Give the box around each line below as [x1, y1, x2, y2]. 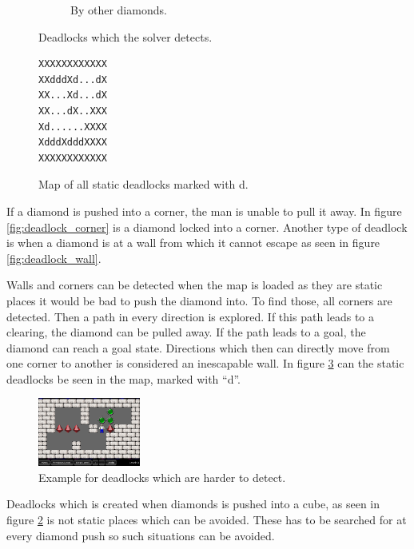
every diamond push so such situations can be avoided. [6, 527, 275, 543]
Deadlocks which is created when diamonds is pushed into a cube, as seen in [6, 495, 380, 512]
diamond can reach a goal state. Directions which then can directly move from [6, 339, 390, 356]
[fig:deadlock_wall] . [6, 249, 102, 266]
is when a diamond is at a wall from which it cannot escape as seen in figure [6, 234, 380, 251]
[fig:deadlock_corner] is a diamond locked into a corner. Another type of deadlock [6, 218, 408, 235]
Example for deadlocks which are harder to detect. [38, 468, 286, 485]
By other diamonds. [70, 2, 167, 18]
